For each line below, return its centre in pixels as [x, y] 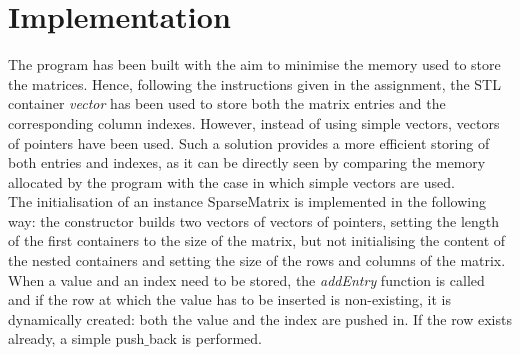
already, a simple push [76, 338]
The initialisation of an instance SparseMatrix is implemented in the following [247, 201]
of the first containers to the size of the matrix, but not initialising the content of [257, 240]
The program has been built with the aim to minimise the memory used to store [254, 64]
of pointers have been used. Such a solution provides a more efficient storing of [249, 142]
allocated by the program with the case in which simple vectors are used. [231, 181]
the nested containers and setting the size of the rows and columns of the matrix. [257, 260]
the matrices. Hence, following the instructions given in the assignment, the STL [254, 83]
